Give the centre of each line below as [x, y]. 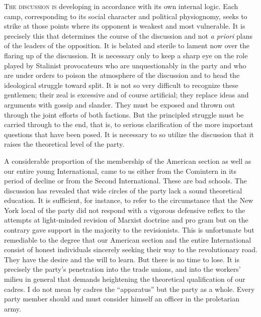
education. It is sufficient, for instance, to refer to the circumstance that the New [129, 200]
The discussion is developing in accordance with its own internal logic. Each [121, 6]
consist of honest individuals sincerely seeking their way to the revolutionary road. [131, 249]
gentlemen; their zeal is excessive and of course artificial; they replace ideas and [126, 95]
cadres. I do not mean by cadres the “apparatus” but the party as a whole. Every [129, 289]
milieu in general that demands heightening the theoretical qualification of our [125, 279]
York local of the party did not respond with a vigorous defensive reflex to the [125, 210]
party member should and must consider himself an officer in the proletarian [122, 299]
